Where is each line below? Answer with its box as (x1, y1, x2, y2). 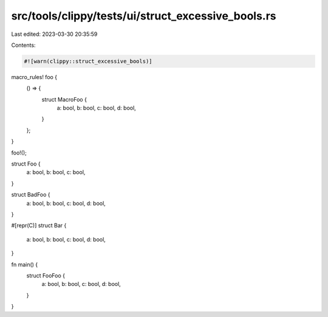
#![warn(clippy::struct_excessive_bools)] (24, 58, 152, 64)
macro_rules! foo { (11, 73, 58, 80)
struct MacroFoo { (41, 96, 87, 103)
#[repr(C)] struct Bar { (11, 222, 67, 229)
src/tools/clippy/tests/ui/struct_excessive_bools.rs (11, 9, 276, 23)
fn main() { (11, 260, 38, 268)
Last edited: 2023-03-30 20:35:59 (11, 30, 98, 38)
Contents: (11, 41, 36, 49)
